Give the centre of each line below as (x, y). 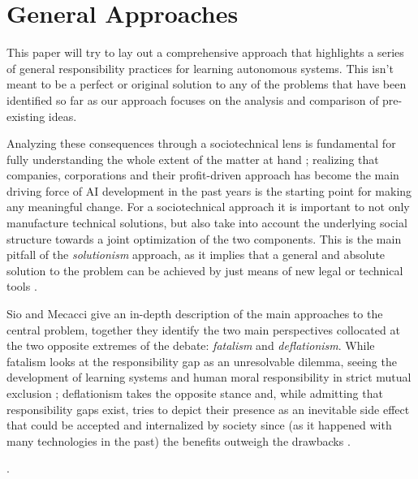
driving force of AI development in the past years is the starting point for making (209, 190)
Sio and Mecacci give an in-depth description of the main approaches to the (195, 314)
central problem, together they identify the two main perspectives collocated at (203, 329)
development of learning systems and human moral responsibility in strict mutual (209, 377)
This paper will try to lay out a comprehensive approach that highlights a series (205, 52)
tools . (22, 286)
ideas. (62, 116)
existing (26, 116)
